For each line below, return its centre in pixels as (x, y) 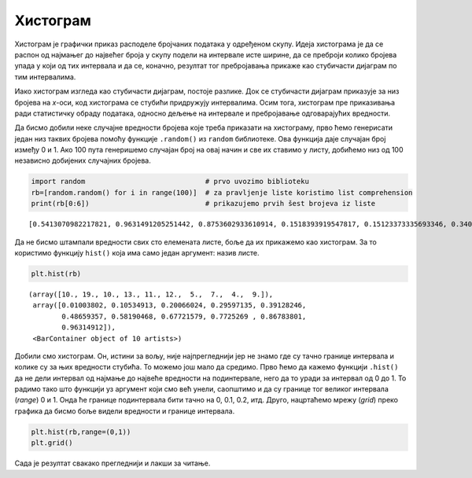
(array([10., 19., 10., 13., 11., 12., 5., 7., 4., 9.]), (151, 294)
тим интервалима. (45, 77)
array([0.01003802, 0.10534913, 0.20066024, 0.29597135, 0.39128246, (170, 305)
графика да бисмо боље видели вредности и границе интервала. (125, 411)
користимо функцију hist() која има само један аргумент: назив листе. (137, 252)
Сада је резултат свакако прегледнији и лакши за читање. (112, 463)
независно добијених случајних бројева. (83, 160)
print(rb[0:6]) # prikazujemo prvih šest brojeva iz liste (203, 204)
